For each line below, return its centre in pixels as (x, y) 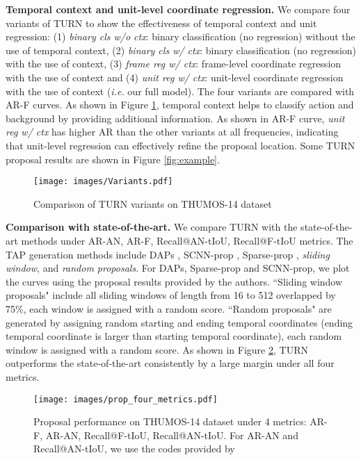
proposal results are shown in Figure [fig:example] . (113, 159)
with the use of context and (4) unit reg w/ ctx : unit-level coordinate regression (175, 77)
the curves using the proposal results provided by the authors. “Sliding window (174, 281)
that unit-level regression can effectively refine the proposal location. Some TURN (180, 145)
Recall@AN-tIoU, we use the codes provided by (134, 449)
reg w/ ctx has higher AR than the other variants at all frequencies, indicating (172, 132)
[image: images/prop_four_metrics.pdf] (126, 399)
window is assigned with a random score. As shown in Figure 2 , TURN (157, 349)
